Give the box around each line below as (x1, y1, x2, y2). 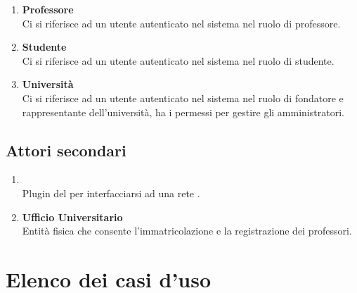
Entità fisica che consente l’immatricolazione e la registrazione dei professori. (22, 223, 352, 238)
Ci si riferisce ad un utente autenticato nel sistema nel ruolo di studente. (22, 53, 335, 68)
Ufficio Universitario (22, 209, 123, 224)
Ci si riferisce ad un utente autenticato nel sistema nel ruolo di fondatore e (22, 90, 344, 105)
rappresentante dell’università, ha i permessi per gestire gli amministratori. (22, 104, 344, 119)
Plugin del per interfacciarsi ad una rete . (22, 185, 200, 200)
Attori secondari (6, 139, 126, 161)
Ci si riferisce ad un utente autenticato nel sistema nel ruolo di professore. (22, 15, 341, 30)
